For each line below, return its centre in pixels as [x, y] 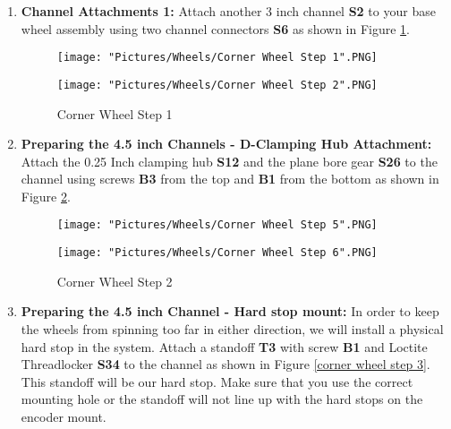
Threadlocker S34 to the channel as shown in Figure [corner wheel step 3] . [225, 364]
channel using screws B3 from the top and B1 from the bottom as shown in [230, 179]
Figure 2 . [46, 196]
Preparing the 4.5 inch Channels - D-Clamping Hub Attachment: [226, 144]
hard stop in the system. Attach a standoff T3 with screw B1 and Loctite [224, 346]
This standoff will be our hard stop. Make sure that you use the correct [217, 381]
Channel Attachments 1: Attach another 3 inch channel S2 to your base [228, 11]
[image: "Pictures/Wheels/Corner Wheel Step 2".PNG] [217, 85]
